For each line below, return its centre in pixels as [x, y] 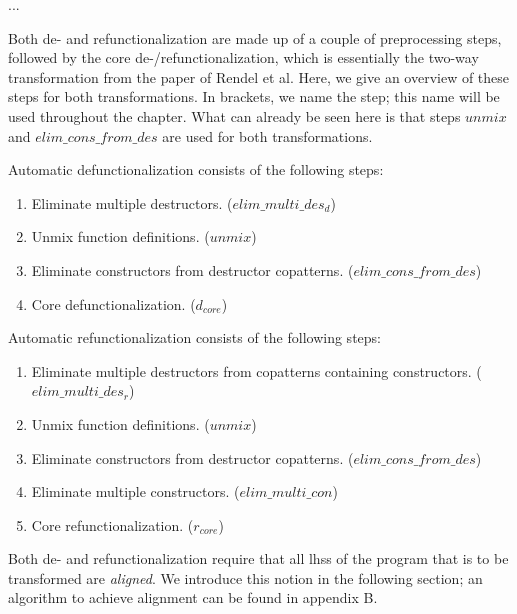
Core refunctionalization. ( [112, 524]
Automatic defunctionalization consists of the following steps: [196, 169]
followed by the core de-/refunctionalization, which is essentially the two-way [243, 57]
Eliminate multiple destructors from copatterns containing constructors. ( [256, 370]
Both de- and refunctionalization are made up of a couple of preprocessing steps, [255, 37]
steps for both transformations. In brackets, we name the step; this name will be [254, 96]
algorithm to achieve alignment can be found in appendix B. [193, 597]
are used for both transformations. [267, 135]
